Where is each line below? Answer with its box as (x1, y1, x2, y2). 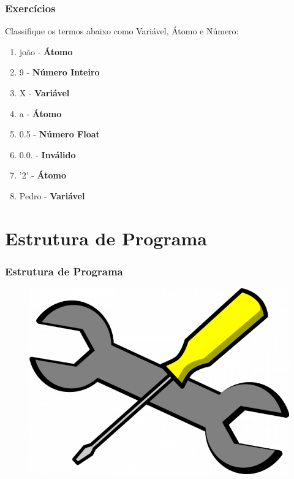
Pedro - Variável (19, 189, 85, 202)
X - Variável (19, 86, 70, 99)
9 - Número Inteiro (19, 66, 100, 79)
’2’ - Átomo (19, 169, 67, 182)
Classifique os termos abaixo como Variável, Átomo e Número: (5, 25, 239, 37)
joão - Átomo (19, 45, 73, 58)
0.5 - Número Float (19, 128, 100, 140)
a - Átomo (19, 107, 62, 120)
